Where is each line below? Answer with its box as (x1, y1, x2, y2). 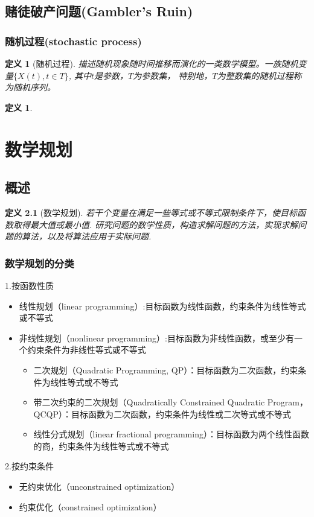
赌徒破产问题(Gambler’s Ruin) (5, 2, 193, 21)
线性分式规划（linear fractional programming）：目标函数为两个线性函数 (33, 428, 309, 440)
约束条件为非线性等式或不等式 (27, 343, 146, 356)
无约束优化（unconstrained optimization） (19, 480, 180, 493)
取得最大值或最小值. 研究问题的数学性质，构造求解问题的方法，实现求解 (13, 218, 298, 230)
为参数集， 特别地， (133, 69, 213, 81)
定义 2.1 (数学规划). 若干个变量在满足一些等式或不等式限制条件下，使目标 (5, 206, 298, 218)
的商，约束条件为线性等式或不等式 (33, 439, 169, 452)
